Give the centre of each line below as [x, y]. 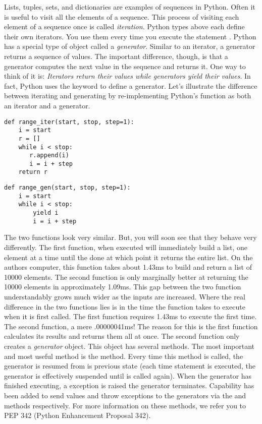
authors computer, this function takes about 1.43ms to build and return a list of [128, 267]
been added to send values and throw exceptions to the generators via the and [125, 395]
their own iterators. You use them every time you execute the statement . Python [130, 36]
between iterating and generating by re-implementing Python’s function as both [128, 96]
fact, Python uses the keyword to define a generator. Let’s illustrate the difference [131, 85]
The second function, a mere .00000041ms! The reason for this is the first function [131, 326]
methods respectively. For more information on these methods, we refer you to [125, 405]
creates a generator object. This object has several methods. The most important [129, 346]
